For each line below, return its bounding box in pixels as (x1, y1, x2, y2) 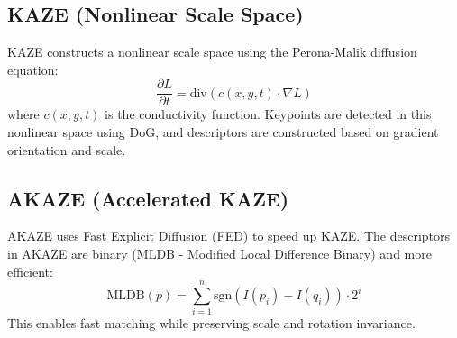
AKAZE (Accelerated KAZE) (7, 184, 289, 212)
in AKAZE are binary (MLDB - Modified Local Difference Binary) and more (7, 244, 432, 263)
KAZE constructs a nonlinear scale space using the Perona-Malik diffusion (7, 42, 417, 61)
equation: (7, 59, 59, 78)
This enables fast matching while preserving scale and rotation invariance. (7, 314, 416, 333)
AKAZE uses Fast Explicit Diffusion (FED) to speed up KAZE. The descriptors (7, 226, 451, 245)
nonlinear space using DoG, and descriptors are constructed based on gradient (7, 123, 439, 142)
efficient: (7, 261, 53, 280)
